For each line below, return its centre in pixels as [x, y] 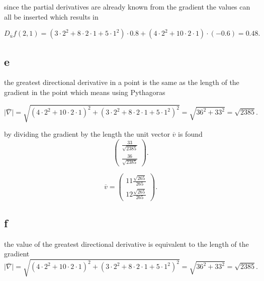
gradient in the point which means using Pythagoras [85, 92]
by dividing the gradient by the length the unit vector [87, 134]
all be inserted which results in [51, 16]
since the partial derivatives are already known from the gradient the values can [127, 7]
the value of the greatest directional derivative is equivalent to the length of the [126, 244]
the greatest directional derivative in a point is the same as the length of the [122, 82]
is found [190, 134]
